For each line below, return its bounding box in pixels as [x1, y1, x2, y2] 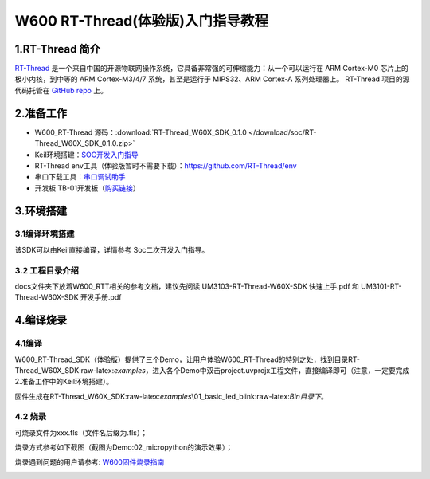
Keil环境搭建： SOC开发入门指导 [34, 150, 139, 159]
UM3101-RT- [361, 281, 402, 291]
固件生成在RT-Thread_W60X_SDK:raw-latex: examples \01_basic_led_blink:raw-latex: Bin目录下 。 [14, 391, 328, 401]
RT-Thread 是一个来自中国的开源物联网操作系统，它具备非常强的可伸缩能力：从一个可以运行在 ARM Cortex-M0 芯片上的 [14, 64, 409, 73]
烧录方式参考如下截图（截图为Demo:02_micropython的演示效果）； [14, 442, 233, 452]
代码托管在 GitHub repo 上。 [14, 85, 107, 95]
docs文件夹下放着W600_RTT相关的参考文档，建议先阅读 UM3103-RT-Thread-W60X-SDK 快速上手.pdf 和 [14, 281, 360, 291]
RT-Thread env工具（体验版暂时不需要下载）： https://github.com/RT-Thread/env [34, 160, 298, 171]
